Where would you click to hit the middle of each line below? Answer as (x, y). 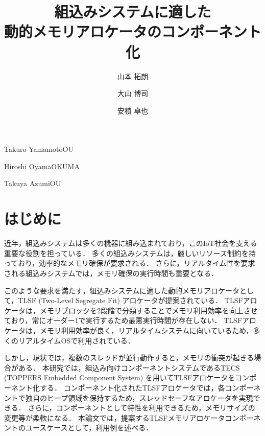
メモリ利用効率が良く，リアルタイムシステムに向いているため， (146, 330)
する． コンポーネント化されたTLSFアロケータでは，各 (132, 387)
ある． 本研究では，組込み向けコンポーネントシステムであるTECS (129, 367)
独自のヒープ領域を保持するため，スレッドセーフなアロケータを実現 (139, 397)
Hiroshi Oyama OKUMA (42, 166)
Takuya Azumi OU (33, 183)
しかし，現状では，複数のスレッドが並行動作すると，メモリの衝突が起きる (129, 358)
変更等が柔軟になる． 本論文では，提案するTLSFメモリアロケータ (115, 417)
